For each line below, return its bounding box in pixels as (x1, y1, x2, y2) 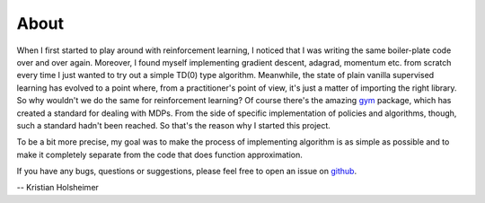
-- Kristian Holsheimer (16, 182, 99, 193)
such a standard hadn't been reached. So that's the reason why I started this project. (16, 119, 331, 130)
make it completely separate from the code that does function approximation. (16, 149, 303, 160)
